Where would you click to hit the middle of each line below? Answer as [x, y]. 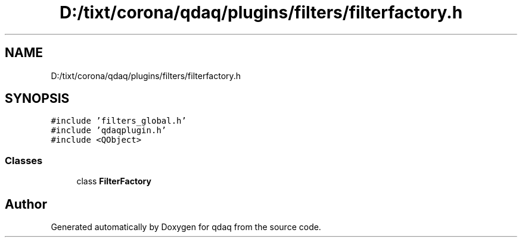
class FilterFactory [114, 181]
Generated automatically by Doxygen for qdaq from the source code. [186, 227]
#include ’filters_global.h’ [119, 121]
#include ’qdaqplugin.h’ [109, 131]
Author [26, 204]
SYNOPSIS [37, 99]
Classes [24, 160]
